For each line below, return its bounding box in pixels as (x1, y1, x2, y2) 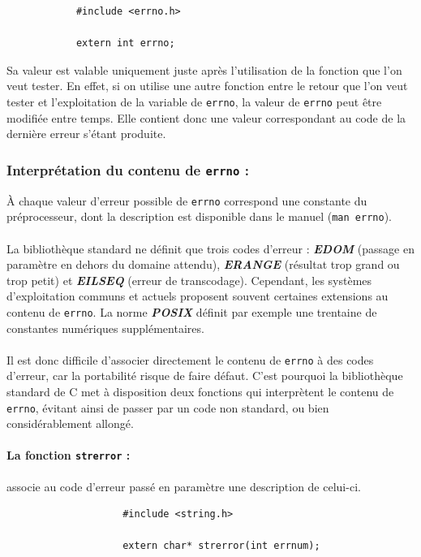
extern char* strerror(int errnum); (122, 540, 320, 552)
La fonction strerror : (6, 447, 131, 464)
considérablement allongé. (6, 415, 134, 432)
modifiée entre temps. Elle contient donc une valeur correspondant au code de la (6, 109, 406, 126)
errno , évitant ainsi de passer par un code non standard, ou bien (6, 399, 329, 416)
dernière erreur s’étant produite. (6, 125, 166, 142)
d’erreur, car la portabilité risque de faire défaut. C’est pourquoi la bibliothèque (6, 367, 403, 384)
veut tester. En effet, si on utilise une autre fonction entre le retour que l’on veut (6, 77, 408, 94)
